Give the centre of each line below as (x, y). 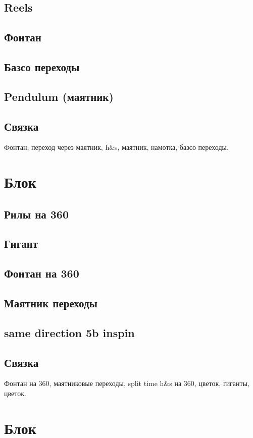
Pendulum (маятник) (59, 96)
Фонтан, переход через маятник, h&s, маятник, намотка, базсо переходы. (116, 147)
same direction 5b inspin (69, 332)
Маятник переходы (51, 303)
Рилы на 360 (37, 214)
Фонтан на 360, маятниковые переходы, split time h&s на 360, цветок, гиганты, (127, 383)
